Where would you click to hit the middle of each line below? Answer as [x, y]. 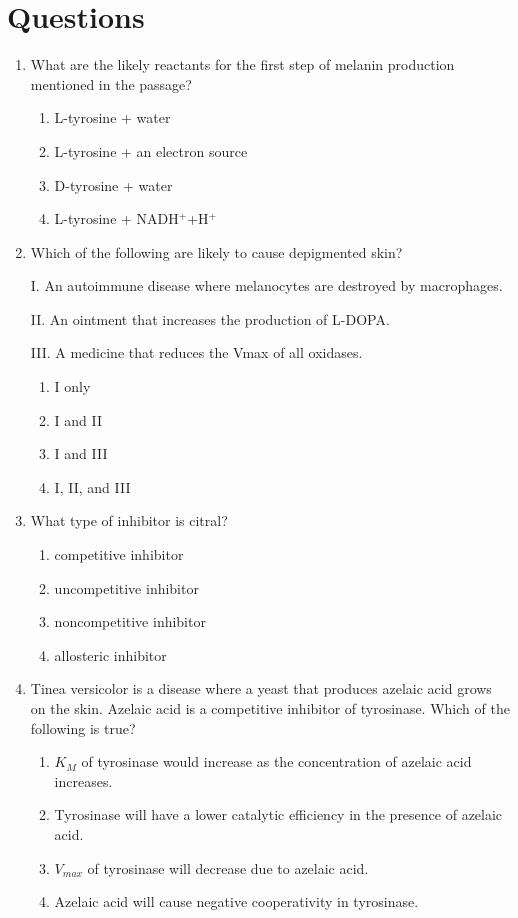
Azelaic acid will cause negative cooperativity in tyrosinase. [236, 901]
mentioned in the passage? [111, 83]
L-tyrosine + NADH [116, 218]
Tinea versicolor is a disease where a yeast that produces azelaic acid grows [261, 688]
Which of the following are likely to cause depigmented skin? [216, 251]
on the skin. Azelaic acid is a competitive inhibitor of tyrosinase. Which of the [270, 708]
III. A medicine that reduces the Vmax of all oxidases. [196, 352]
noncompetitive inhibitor [130, 621]
